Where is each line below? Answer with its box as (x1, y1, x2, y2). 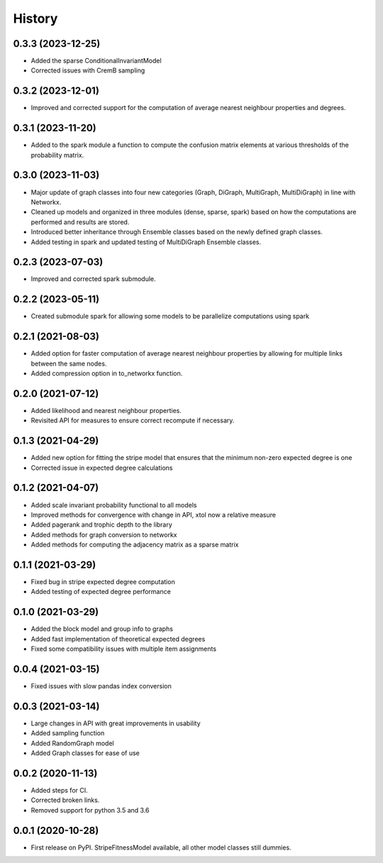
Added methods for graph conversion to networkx (30, 530, 177, 539)
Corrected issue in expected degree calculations (30, 463, 173, 472)
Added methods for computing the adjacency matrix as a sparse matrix (30, 540, 239, 549)
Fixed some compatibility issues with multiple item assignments (30, 644, 216, 653)
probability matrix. (30, 150, 84, 159)
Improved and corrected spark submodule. (30, 275, 156, 283)
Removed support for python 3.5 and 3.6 (30, 806, 150, 814)
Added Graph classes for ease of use (30, 749, 140, 757)
